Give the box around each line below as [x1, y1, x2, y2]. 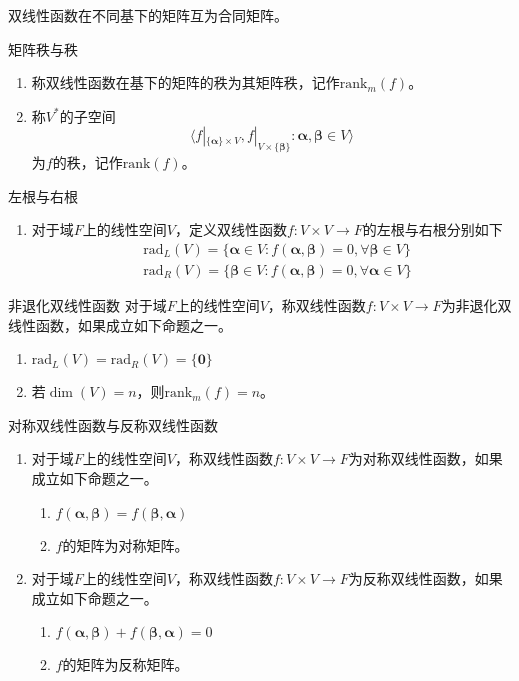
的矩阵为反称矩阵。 [62, 654, 189, 675]
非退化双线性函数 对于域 [8, 295, 167, 316]
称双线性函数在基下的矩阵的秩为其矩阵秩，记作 [31, 72, 340, 93]
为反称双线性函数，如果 [348, 568, 503, 589]
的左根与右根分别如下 [362, 219, 503, 240]
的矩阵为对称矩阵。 [62, 534, 189, 555]
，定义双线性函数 [174, 219, 287, 240]
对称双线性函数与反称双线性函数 [8, 414, 218, 435]
